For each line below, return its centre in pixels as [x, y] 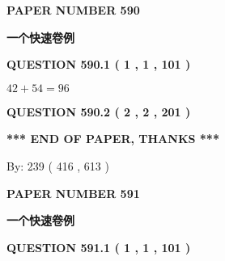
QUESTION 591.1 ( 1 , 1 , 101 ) [99, 247]
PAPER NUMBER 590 [73, 10]
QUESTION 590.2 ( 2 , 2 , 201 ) [99, 111]
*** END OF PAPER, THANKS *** [113, 139]
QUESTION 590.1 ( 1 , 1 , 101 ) [99, 64]
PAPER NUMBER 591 [73, 193]
